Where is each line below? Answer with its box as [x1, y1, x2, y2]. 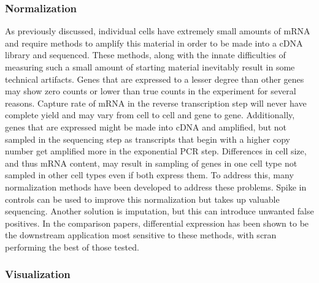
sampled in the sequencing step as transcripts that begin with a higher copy [5, 132, 290, 145]
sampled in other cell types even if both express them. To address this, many [5, 168, 294, 181]
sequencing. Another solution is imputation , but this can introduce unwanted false [5, 205, 314, 217]
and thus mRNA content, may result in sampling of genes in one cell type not [5, 156, 298, 169]
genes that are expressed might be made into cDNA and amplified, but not [5, 120, 286, 133]
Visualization [5, 266, 71, 282]
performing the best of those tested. [5, 240, 139, 253]
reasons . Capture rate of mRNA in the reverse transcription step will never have [5, 96, 307, 109]
